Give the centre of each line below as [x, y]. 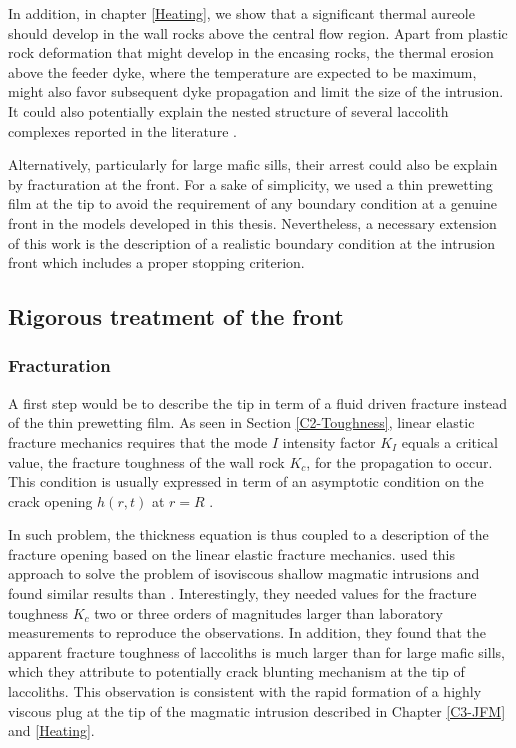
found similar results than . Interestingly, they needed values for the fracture [242, 593]
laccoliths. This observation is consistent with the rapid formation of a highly [245, 691]
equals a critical [449, 441]
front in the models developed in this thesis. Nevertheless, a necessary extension [252, 222]
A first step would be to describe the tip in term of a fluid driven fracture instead [258, 402]
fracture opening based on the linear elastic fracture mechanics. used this [232, 553]
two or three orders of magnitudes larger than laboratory [268, 612]
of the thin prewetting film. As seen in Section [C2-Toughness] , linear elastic [241, 422]
